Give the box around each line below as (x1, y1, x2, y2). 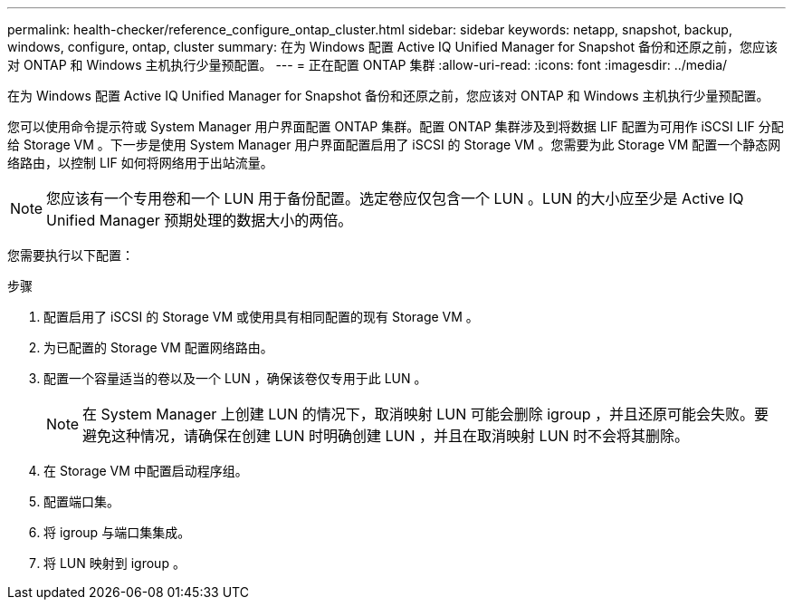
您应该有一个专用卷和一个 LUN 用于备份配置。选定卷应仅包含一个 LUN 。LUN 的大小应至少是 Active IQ (46, 189, 744, 207)
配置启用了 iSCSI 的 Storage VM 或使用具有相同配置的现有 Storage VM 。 (43, 309, 479, 324)
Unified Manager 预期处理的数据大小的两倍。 (46, 211, 353, 229)
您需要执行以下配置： (7, 247, 134, 263)
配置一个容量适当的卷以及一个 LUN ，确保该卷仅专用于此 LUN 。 (43, 371, 427, 386)
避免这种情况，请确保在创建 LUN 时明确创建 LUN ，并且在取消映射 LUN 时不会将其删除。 (82, 427, 690, 445)
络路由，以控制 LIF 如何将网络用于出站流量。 (7, 155, 273, 170)
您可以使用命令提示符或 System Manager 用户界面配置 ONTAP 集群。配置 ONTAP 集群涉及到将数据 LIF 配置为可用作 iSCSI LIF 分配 (7, 119, 784, 134)
